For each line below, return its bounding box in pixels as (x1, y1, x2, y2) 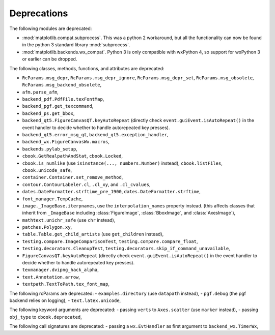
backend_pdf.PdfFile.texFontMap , (22, 96, 104, 102)
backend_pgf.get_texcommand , (22, 103, 94, 109)
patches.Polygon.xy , (22, 224, 72, 230)
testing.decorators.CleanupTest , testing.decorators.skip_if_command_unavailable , (22, 246, 230, 252)
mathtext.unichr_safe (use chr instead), (22, 217, 116, 223)
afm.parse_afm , (22, 89, 59, 95)
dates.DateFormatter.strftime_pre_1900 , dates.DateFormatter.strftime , (22, 189, 201, 195)
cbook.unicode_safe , (22, 167, 72, 173)
